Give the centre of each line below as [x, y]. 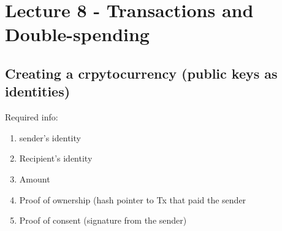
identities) [38, 91]
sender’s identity [50, 137]
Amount [35, 178]
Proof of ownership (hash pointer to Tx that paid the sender [133, 199]
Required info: [32, 117]
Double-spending [77, 34]
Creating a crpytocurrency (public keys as [141, 73]
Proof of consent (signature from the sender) [103, 220]
